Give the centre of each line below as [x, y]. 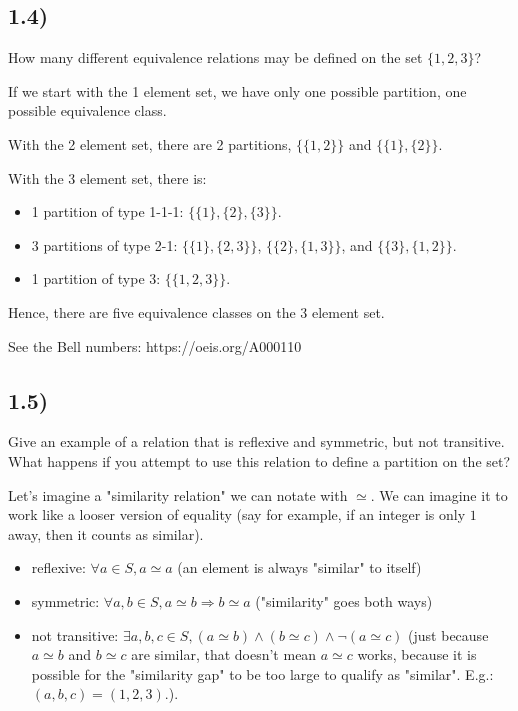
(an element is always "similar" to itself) [299, 567]
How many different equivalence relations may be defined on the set [215, 57]
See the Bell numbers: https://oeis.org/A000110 [155, 345]
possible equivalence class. [87, 110]
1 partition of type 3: [96, 278]
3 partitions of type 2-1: [104, 244]
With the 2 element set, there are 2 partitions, [150, 143]
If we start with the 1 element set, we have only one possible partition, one [237, 90]
